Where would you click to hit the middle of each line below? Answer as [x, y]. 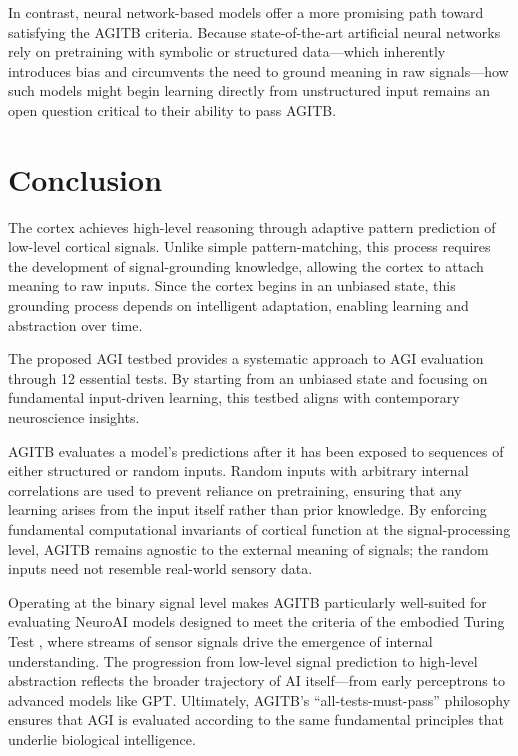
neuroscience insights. [74, 417]
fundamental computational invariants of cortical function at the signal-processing [259, 529]
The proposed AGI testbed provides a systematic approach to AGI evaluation [246, 358]
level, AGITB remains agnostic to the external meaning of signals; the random [248, 548]
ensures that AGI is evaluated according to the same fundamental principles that [256, 719]
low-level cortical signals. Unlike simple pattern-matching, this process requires [249, 246]
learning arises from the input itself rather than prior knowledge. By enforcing [247, 509]
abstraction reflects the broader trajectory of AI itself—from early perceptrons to [256, 680]
